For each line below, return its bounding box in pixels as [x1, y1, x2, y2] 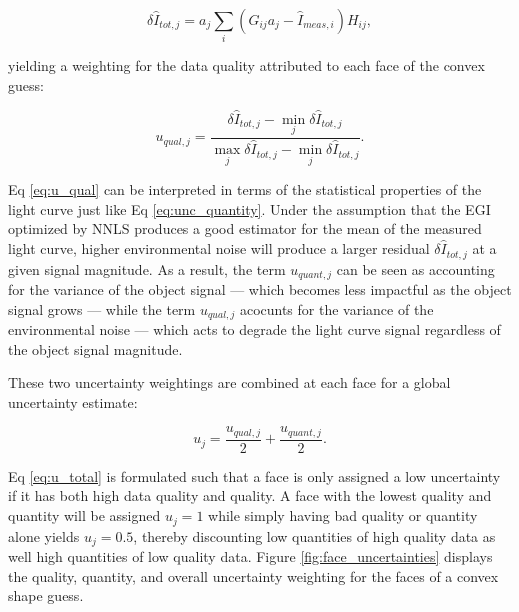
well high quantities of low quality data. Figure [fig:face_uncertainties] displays [8, 545, 493, 566]
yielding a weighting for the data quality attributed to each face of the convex [8, 55, 485, 76]
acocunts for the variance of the [239, 298, 434, 319]
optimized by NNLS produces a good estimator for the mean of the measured [8, 218, 482, 239]
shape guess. [8, 585, 84, 606]
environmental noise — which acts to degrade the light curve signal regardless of [8, 319, 501, 339]
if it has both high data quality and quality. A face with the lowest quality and [8, 485, 492, 506]
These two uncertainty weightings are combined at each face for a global [8, 372, 451, 393]
